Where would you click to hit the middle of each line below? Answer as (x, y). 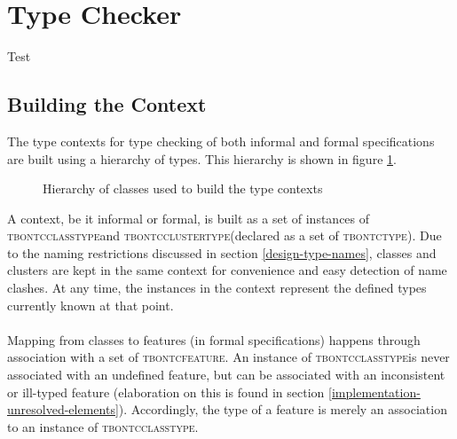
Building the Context (107, 104)
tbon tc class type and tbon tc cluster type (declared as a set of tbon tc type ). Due (225, 235)
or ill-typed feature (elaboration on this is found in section (166, 392)
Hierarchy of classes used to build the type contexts (183, 188)
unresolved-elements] (63, 409)
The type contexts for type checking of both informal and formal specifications (221, 141)
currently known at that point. (91, 305)
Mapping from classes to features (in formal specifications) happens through (214, 339)
